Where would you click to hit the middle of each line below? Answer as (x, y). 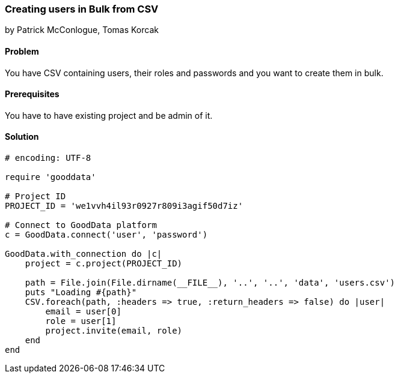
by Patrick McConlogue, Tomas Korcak (82, 30)
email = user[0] (83, 312)
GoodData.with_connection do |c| (84, 254)
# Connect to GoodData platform (81, 225)
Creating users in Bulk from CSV (82, 9)
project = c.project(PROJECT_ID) (104, 264)
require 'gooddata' (51, 177)
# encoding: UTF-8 (48, 158)
